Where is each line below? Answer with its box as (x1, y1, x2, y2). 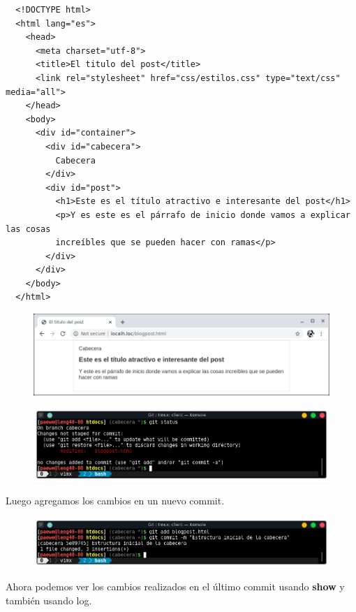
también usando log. (6, 592, 92, 607)
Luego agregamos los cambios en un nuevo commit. (6, 493, 225, 508)
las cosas (6, 224, 51, 234)
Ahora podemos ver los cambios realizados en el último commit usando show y (6, 579, 345, 594)
